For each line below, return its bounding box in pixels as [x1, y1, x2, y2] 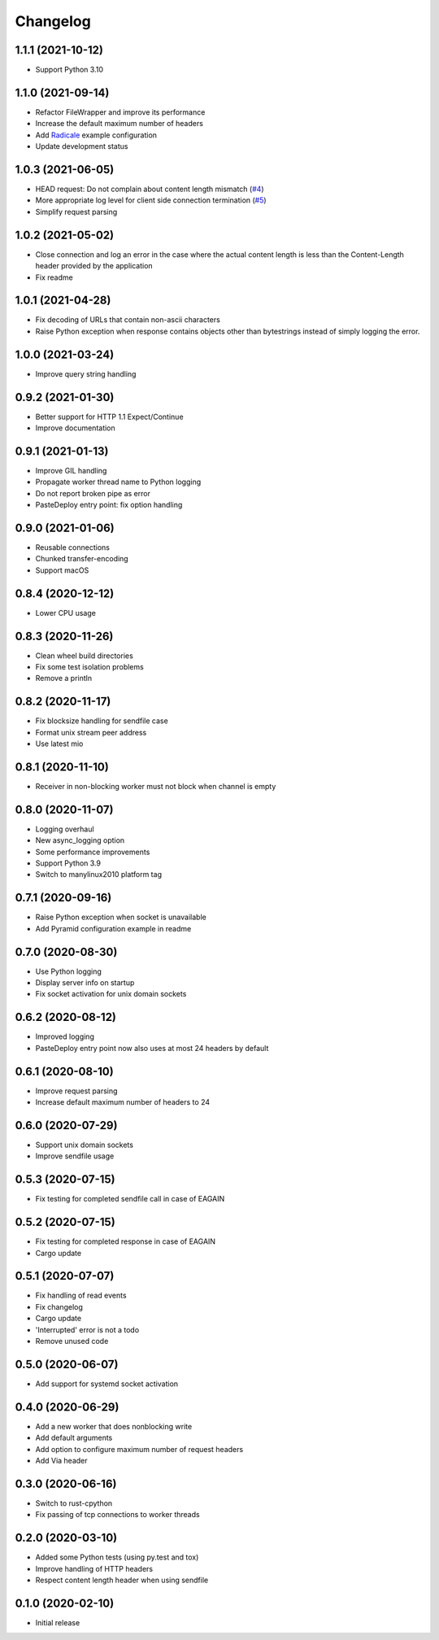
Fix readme [35, 273, 73, 282]
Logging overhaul [35, 824, 94, 834]
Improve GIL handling [35, 465, 107, 475]
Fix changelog [35, 1302, 83, 1311]
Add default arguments [35, 1433, 113, 1443]
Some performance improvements [35, 847, 150, 857]
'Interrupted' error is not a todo [35, 1324, 140, 1334]
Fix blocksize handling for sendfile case [35, 716, 168, 726]
